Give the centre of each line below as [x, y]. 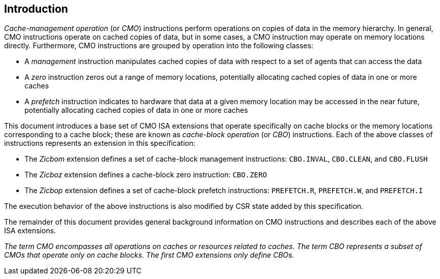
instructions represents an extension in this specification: [100, 143]
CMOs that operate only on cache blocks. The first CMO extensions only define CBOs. [149, 255]
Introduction [36, 9]
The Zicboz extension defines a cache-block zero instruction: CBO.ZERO [146, 175]
